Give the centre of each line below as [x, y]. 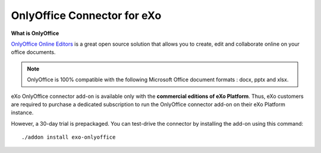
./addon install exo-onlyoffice [69, 137]
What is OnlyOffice [35, 33]
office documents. [33, 52]
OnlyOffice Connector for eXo [86, 15]
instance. [22, 113]
